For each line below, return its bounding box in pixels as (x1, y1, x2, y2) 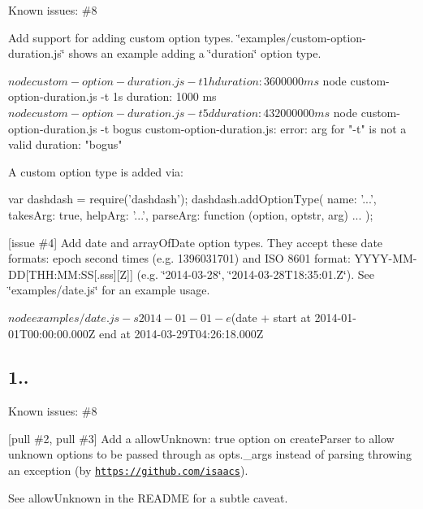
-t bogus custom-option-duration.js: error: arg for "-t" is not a (101, 120, 407, 137)
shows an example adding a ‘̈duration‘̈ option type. (68, 45, 322, 62)
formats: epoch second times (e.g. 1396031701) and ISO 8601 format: (8, 250, 351, 267)
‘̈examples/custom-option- (237, 28, 366, 46)
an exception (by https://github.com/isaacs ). (8, 462, 248, 479)
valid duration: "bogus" (8, 136, 123, 153)
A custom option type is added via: (8, 163, 183, 180)
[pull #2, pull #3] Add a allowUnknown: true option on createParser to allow (8, 429, 395, 446)
